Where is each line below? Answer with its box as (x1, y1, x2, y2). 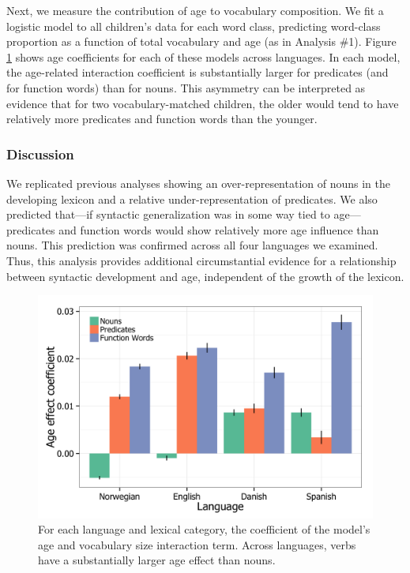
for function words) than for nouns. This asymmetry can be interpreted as (6, 79, 366, 95)
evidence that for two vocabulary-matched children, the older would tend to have (6, 95, 399, 111)
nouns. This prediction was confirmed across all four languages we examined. (6, 237, 378, 253)
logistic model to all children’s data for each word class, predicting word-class (6, 17, 381, 34)
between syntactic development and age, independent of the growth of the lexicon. (6, 268, 404, 284)
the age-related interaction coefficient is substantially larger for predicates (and (6, 64, 389, 81)
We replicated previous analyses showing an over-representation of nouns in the (6, 174, 391, 191)
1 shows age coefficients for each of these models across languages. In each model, (6, 48, 401, 65)
